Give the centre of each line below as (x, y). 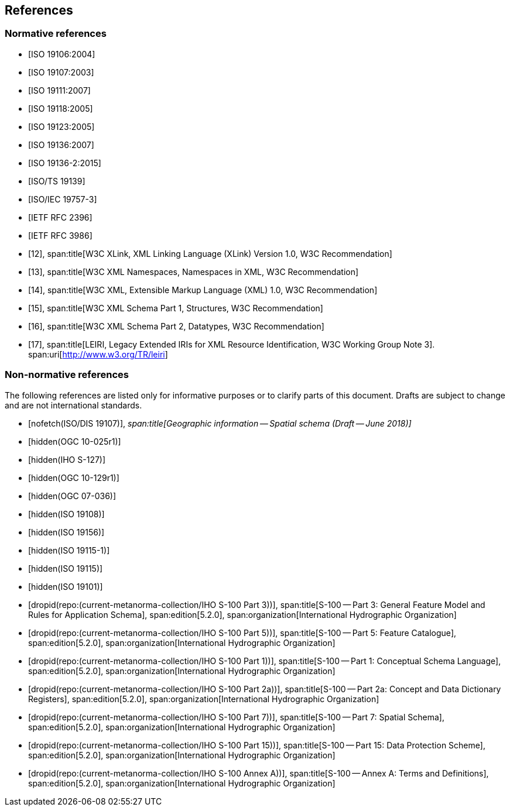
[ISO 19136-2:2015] (65, 163)
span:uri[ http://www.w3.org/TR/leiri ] (98, 354)
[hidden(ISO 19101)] (66, 586)
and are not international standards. (73, 405)
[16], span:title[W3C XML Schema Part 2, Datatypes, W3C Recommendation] (176, 326)
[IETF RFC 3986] (60, 235)
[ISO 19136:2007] (61, 145)
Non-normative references (67, 375)
